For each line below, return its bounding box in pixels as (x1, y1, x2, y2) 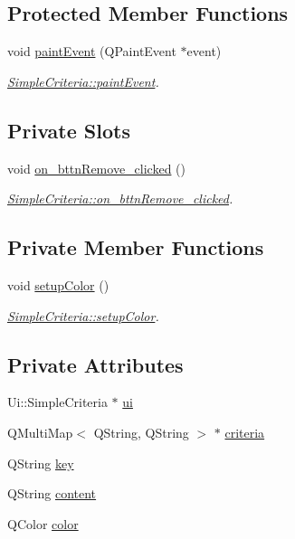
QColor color (7, 514, 79, 533)
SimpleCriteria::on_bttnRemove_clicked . (7, 189, 233, 208)
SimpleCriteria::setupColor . (7, 306, 159, 325)
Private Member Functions (7, 233, 264, 261)
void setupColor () (7, 275, 109, 294)
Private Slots (7, 116, 130, 144)
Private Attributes (7, 350, 184, 378)
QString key (7, 453, 74, 472)
